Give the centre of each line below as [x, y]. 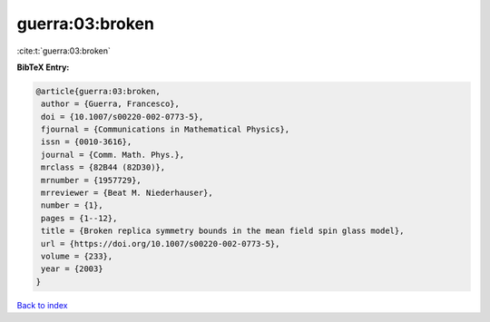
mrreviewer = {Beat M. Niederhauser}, [127, 193]
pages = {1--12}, [79, 218]
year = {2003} [72, 269]
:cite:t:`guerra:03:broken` [64, 51]
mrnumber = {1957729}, [92, 180]
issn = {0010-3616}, [87, 142]
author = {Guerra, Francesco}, [111, 104]
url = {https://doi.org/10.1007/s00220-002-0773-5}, [161, 244]
